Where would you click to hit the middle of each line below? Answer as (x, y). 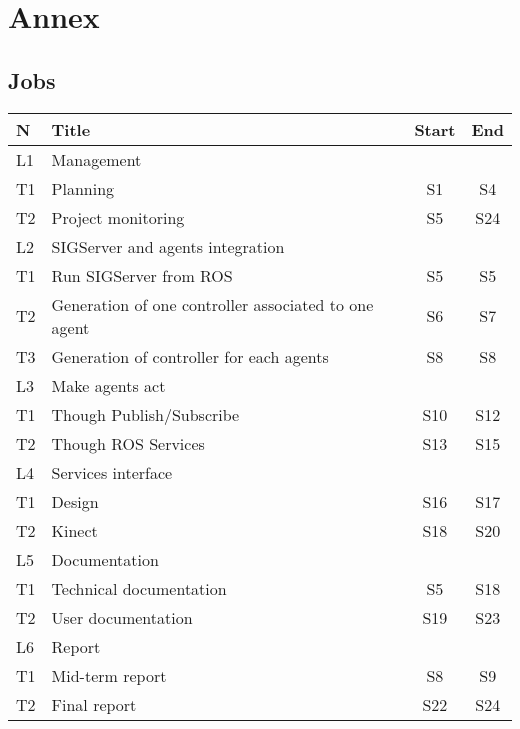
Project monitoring (118, 217)
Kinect (74, 530)
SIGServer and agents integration (168, 246)
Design (75, 501)
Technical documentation (139, 588)
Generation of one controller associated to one (212, 304)
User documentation (122, 617)
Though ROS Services (128, 443)
